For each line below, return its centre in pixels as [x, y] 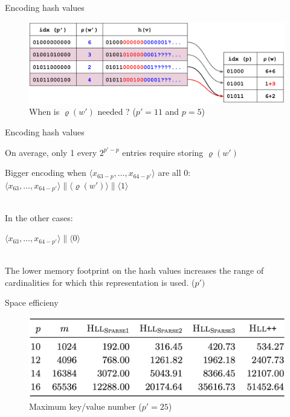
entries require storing [163, 152]
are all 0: [174, 173]
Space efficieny [32, 302]
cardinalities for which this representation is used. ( [100, 282]
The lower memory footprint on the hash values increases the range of [134, 270]
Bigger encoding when [46, 173]
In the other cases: [39, 217]
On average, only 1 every [51, 152]
